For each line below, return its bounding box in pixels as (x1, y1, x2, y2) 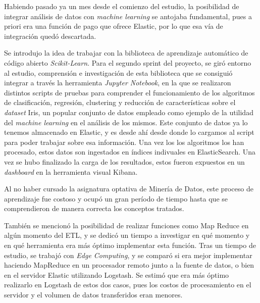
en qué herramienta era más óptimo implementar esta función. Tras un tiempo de (4, 240, 256, 250)
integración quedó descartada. (4, 30, 96, 41)
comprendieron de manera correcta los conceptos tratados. (4, 203, 184, 214)
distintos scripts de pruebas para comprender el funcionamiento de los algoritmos (4, 87, 255, 97)
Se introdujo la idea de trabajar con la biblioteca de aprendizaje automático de (4, 47, 248, 58)
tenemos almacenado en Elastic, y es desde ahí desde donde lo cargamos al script (4, 127, 254, 137)
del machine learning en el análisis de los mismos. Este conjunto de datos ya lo (4, 117, 248, 127)
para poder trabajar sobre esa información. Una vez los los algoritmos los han (4, 136, 244, 147)
